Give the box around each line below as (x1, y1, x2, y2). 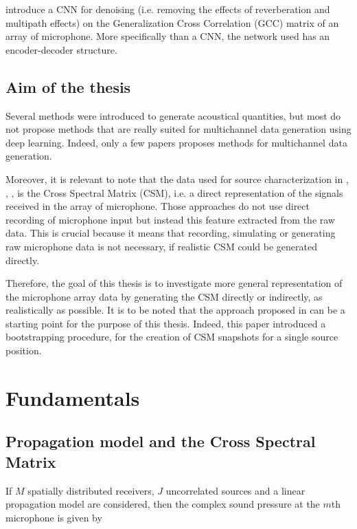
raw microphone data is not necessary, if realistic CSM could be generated (5, 239, 317, 253)
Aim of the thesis (5, 76, 131, 97)
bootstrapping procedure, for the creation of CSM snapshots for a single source (5, 330, 338, 344)
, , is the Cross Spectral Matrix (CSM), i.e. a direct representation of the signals (5, 185, 343, 199)
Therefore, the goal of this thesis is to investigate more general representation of (5, 276, 343, 290)
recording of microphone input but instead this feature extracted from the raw (5, 212, 335, 226)
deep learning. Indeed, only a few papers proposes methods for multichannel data (5, 135, 347, 149)
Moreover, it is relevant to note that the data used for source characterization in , (5, 171, 349, 186)
